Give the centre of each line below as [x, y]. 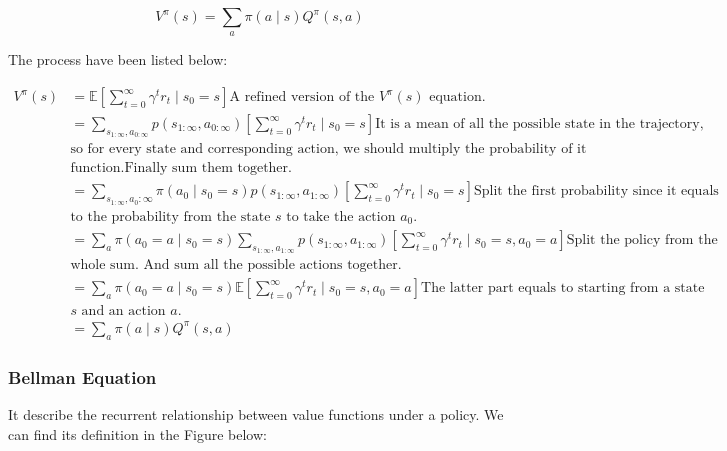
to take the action [341, 216]
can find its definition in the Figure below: [137, 433]
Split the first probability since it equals [596, 191]
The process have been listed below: [118, 59]
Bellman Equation [82, 376]
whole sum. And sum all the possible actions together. [236, 265]
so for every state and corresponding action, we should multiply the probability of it [328, 149]
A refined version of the [302, 97]
